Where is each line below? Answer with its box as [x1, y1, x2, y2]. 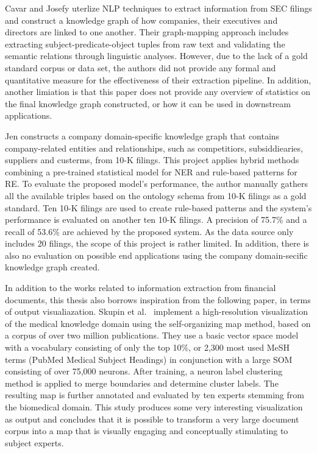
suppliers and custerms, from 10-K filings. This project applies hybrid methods [5, 153, 299, 166]
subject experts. [5, 436, 64, 449]
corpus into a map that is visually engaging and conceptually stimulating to [5, 424, 288, 437]
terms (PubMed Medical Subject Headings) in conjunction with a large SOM [5, 353, 293, 365]
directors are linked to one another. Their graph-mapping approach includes [5, 26, 289, 38]
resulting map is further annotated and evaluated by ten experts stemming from [5, 388, 304, 401]
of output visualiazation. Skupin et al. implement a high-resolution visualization [5, 305, 308, 318]
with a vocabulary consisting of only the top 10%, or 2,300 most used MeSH [5, 341, 290, 354]
